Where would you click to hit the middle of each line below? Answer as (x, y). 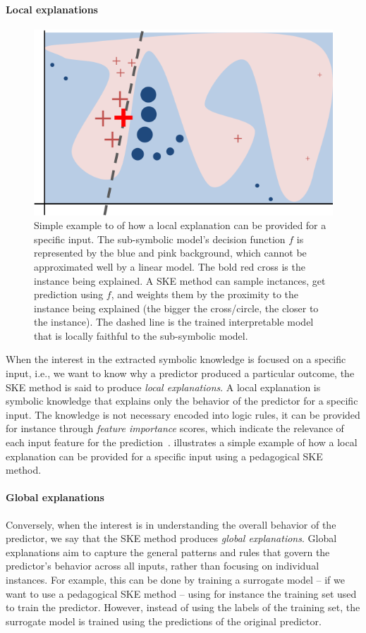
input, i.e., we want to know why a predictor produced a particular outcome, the (180, 373)
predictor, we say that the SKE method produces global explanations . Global (171, 538)
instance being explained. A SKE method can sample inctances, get (180, 280)
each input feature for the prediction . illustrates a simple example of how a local (182, 442)
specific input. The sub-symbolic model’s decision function (160, 239)
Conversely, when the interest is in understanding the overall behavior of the (171, 524)
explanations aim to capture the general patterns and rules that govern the (168, 552)
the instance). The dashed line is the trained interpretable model (174, 322)
